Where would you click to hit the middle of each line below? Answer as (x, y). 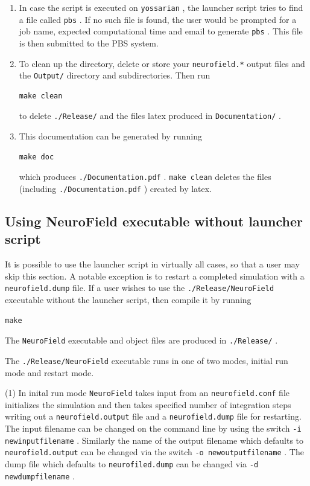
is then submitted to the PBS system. (89, 43)
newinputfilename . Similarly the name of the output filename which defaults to (154, 440)
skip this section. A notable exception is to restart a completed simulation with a (155, 276)
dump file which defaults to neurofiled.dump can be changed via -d (132, 464)
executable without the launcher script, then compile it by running (128, 300)
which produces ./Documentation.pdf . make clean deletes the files (145, 177)
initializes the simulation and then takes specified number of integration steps (148, 404)
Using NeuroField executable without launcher (154, 221)
